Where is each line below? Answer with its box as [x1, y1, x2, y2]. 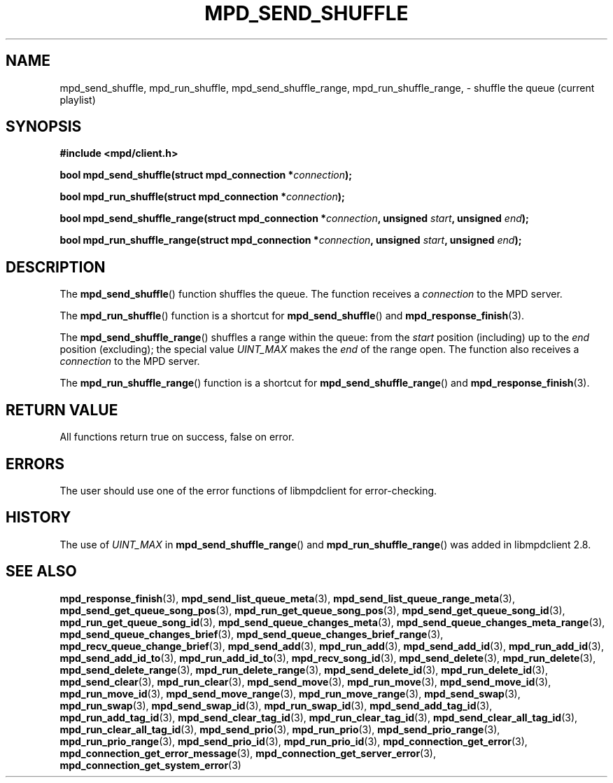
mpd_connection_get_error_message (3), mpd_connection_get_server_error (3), [59, 747, 437, 759]
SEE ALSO [6, 562, 77, 581]
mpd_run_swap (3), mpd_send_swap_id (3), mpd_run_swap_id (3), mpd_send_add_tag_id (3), [59, 699, 493, 712]
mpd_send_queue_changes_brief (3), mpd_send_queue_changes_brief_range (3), [59, 628, 444, 640]
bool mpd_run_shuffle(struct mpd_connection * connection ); [59, 190, 345, 203]
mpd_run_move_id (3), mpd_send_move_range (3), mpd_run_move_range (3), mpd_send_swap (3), [59, 687, 521, 700]
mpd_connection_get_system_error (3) [59, 758, 241, 771]
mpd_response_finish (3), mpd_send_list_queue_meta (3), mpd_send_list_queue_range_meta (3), [59, 592, 515, 604]
